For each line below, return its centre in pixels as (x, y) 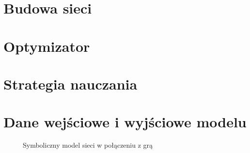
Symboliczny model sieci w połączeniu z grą (88, 145)
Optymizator (47, 46)
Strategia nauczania (70, 84)
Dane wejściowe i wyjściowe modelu (125, 122)
